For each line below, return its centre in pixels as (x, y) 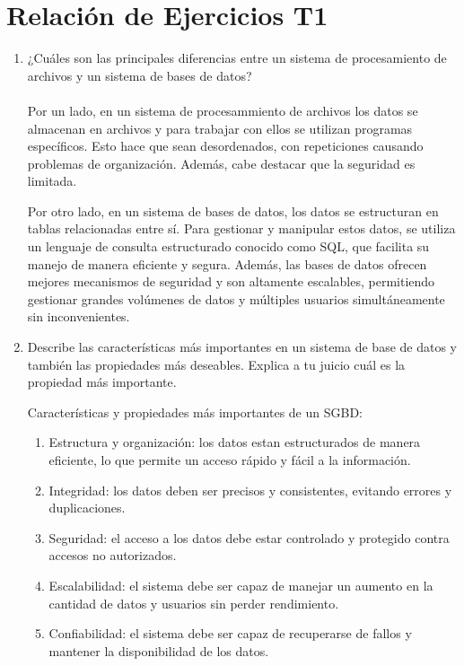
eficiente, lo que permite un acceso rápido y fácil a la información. (230, 460)
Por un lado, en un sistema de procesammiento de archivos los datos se (223, 110)
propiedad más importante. (102, 382)
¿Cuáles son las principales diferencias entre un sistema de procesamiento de (237, 58)
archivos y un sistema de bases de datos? (140, 75)
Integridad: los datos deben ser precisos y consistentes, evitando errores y (250, 490)
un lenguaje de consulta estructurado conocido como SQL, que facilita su (228, 246)
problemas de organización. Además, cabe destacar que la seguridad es (221, 163)
